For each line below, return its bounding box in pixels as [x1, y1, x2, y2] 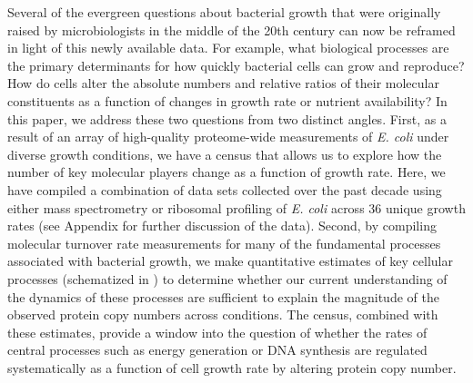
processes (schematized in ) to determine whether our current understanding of [7, 269, 448, 288]
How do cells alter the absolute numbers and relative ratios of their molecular [7, 74, 439, 93]
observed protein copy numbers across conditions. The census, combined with [7, 305, 438, 324]
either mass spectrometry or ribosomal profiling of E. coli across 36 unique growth [7, 198, 466, 217]
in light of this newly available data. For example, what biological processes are [7, 38, 449, 57]
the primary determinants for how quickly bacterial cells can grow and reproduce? [7, 55, 465, 74]
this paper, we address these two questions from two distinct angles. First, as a [7, 109, 447, 128]
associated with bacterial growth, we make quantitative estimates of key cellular [7, 251, 453, 270]
